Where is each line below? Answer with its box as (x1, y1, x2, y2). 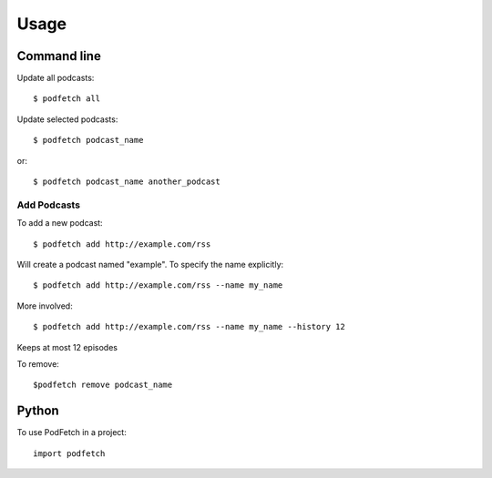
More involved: (16, 300, 73, 311)
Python (16, 403, 59, 419)
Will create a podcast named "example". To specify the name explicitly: (16, 259, 284, 270)
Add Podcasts (16, 198, 81, 211)
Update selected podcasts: (16, 114, 118, 125)
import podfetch (33, 448, 106, 459)
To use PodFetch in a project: (16, 427, 127, 438)
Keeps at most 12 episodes (16, 341, 118, 352)
